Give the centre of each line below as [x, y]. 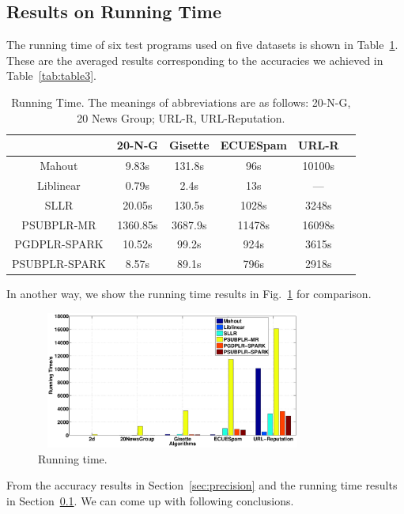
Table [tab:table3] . [51, 76]
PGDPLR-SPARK [59, 244]
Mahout [59, 166]
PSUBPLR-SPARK [59, 264]
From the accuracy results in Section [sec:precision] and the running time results [202, 485]
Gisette [189, 145]
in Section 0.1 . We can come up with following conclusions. [150, 500]
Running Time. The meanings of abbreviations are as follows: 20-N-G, [181, 102]
